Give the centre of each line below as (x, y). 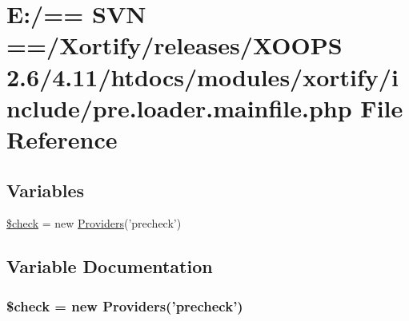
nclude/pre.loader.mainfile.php (179, 107)
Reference (62, 139)
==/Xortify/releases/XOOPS (174, 45)
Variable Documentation (110, 266)
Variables (46, 190)
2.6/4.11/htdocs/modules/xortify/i (202, 76)
